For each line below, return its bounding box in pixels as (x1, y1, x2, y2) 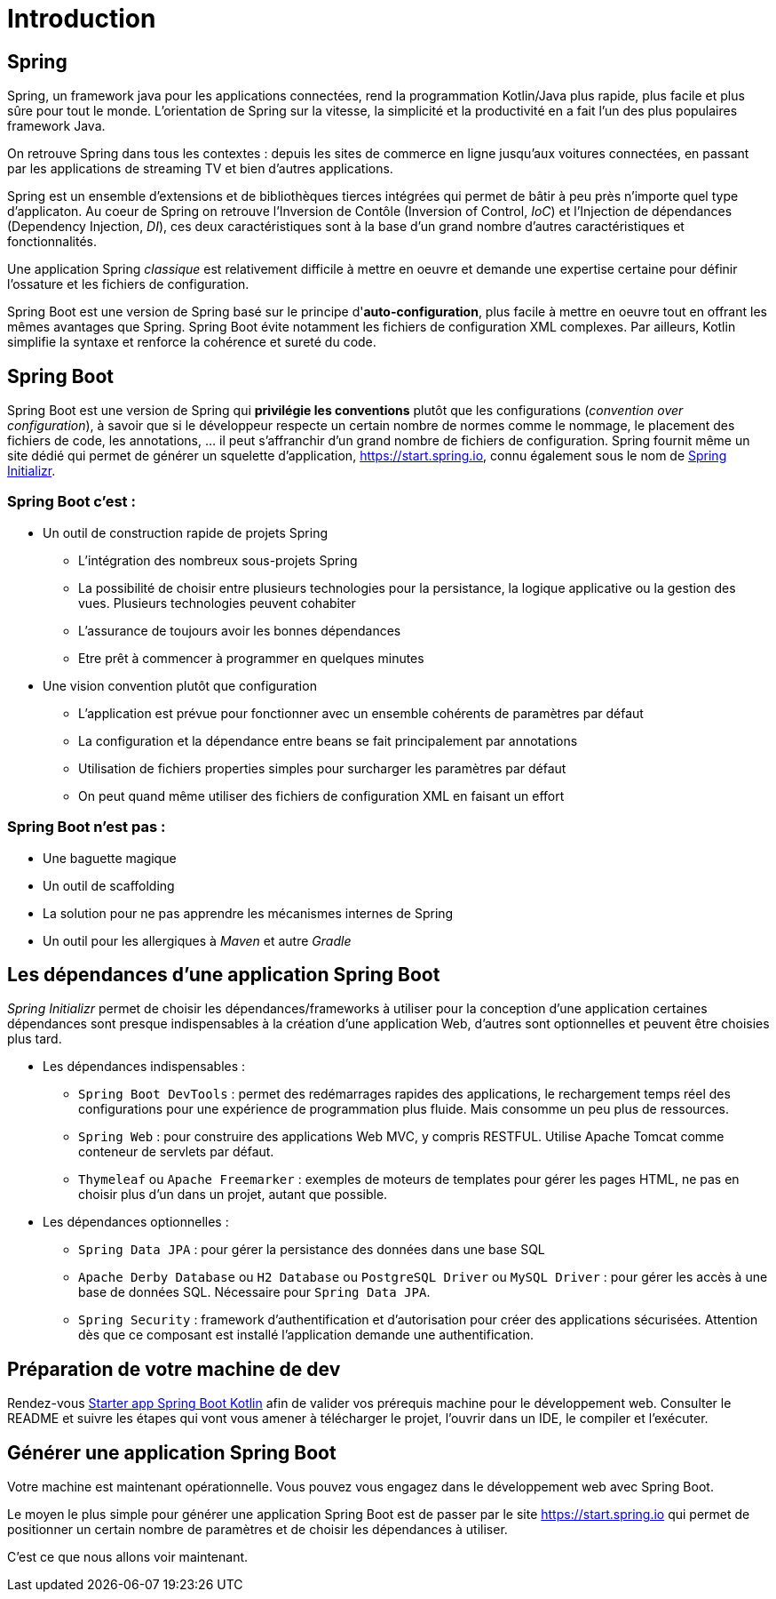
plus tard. (7, 1031, 62, 1047)
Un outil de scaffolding (43, 877, 175, 893)
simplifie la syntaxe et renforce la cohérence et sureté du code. (7, 334, 376, 350)
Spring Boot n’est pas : (7, 818, 166, 836)
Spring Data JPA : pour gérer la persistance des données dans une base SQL (78, 1242, 545, 1258)
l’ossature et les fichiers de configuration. (7, 276, 249, 292)
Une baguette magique (43, 850, 177, 866)
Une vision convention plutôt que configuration (43, 677, 317, 693)
